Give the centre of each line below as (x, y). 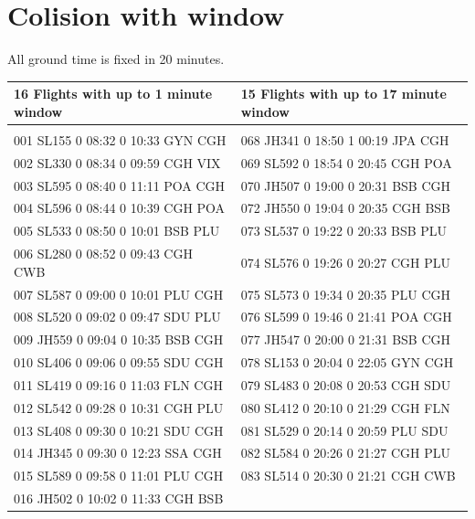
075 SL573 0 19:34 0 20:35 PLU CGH (346, 294)
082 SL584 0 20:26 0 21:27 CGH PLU (346, 453)
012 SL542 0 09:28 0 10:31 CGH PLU (119, 407)
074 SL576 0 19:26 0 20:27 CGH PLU (346, 262)
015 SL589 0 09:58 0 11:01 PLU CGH (119, 476)
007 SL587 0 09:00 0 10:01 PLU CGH (119, 294)
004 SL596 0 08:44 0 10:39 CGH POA (120, 208)
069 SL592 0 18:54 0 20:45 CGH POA (346, 162)
